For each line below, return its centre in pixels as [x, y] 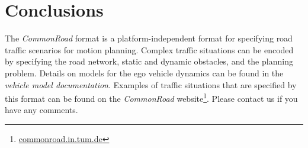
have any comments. [41, 110]
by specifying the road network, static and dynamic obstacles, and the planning [149, 61]
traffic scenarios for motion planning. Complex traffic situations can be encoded [149, 49]
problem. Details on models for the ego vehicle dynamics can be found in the [144, 73]
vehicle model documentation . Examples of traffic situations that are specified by [151, 84]
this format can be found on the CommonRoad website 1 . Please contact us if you [151, 97]
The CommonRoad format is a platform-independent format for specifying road [149, 38]
